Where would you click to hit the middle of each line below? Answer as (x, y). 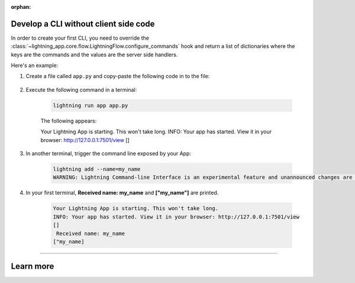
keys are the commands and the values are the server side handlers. (94, 54)
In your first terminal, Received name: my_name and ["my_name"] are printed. (122, 193)
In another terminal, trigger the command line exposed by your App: (109, 153)
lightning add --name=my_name (97, 169)
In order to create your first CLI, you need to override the (80, 38)
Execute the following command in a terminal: (81, 89)
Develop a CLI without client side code (83, 24)
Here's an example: (35, 66)
